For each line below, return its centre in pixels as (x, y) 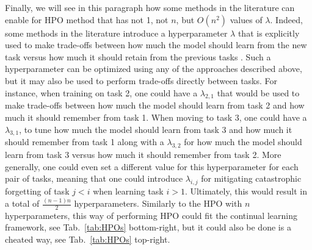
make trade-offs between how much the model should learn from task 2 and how (155, 105)
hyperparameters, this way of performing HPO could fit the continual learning (151, 215)
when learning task (128, 191)
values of (246, 19)
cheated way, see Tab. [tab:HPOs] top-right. (88, 239)
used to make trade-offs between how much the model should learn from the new (156, 45)
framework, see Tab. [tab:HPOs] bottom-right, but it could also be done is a (148, 227)
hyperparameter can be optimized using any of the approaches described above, (154, 69)
